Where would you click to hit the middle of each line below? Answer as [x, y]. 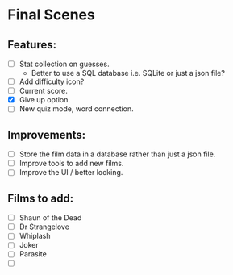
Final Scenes [52, 15]
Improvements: [47, 135]
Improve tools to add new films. [71, 164]
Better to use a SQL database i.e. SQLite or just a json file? [128, 73]
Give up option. [44, 100]
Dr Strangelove [44, 227]
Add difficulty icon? [52, 81]
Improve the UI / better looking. [71, 173]
